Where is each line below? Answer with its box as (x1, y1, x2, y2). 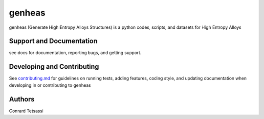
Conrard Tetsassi (9, 108, 44, 114)
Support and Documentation (9, 37, 98, 45)
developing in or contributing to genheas (9, 82, 91, 88)
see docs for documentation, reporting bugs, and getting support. (9, 50, 142, 56)
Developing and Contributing (9, 62, 99, 71)
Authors (9, 95, 35, 103)
